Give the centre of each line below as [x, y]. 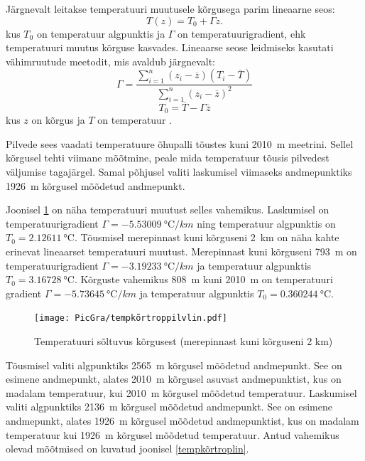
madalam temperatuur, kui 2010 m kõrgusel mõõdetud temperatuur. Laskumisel [181, 392]
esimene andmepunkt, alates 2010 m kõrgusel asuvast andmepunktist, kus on [174, 379]
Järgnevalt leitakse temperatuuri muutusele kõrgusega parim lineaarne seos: [170, 9]
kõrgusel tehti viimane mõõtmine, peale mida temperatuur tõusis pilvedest [168, 158]
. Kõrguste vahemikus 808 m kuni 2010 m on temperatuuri [203, 279]
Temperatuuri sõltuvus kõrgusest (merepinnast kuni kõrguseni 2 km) [184, 341]
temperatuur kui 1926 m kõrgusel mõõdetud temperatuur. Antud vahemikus [173, 434]
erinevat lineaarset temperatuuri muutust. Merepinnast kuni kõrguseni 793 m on [181, 251]
